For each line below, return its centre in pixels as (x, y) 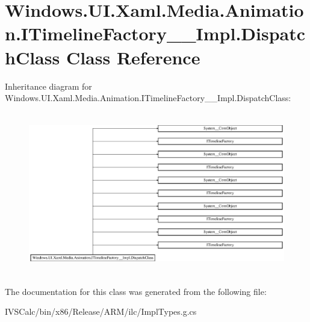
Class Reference (133, 57)
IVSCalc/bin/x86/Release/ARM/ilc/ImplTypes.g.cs (101, 311)
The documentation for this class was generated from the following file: (136, 291)
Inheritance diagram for (48, 86)
